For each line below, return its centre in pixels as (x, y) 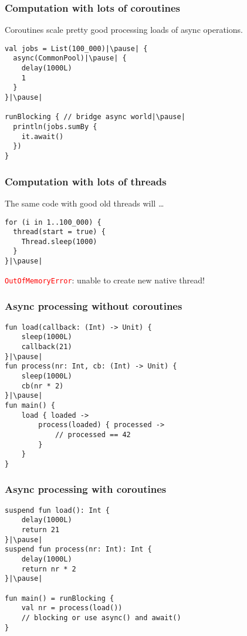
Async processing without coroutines (94, 306)
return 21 (40, 530)
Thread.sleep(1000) (59, 241)
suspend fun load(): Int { (57, 510)
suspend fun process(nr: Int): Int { (78, 549)
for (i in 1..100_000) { (53, 222)
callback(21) (47, 346)
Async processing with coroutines (86, 489)
